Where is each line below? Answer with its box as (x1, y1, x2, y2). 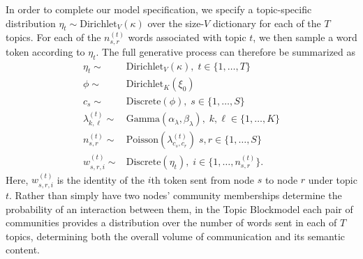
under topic (308, 172, 357, 187)
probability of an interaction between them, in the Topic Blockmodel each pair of (6, 201, 353, 216)
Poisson (126, 135, 158, 146)
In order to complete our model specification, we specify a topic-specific (6, 2, 312, 16)
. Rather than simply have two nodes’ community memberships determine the (9, 187, 342, 202)
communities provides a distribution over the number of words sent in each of (6, 215, 337, 230)
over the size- (147, 15, 205, 30)
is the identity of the (57, 172, 145, 187)
